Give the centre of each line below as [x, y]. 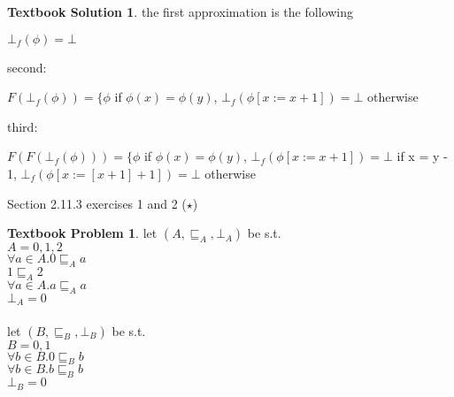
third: [23, 126]
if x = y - [422, 156]
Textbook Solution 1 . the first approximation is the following [180, 11]
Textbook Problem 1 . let [82, 233]
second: [27, 67]
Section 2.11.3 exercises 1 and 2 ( [97, 203]
